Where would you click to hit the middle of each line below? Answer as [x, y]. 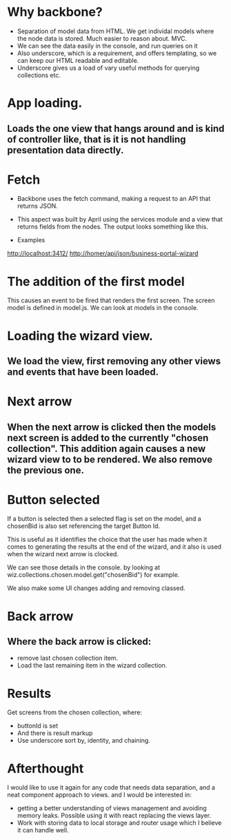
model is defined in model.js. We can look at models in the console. [103, 308]
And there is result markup [55, 733]
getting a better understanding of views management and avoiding [112, 808]
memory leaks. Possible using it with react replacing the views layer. [114, 816]
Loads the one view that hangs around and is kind [116, 128]
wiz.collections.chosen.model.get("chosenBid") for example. [93, 575]
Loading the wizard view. [80, 336]
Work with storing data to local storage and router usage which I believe [119, 823]
